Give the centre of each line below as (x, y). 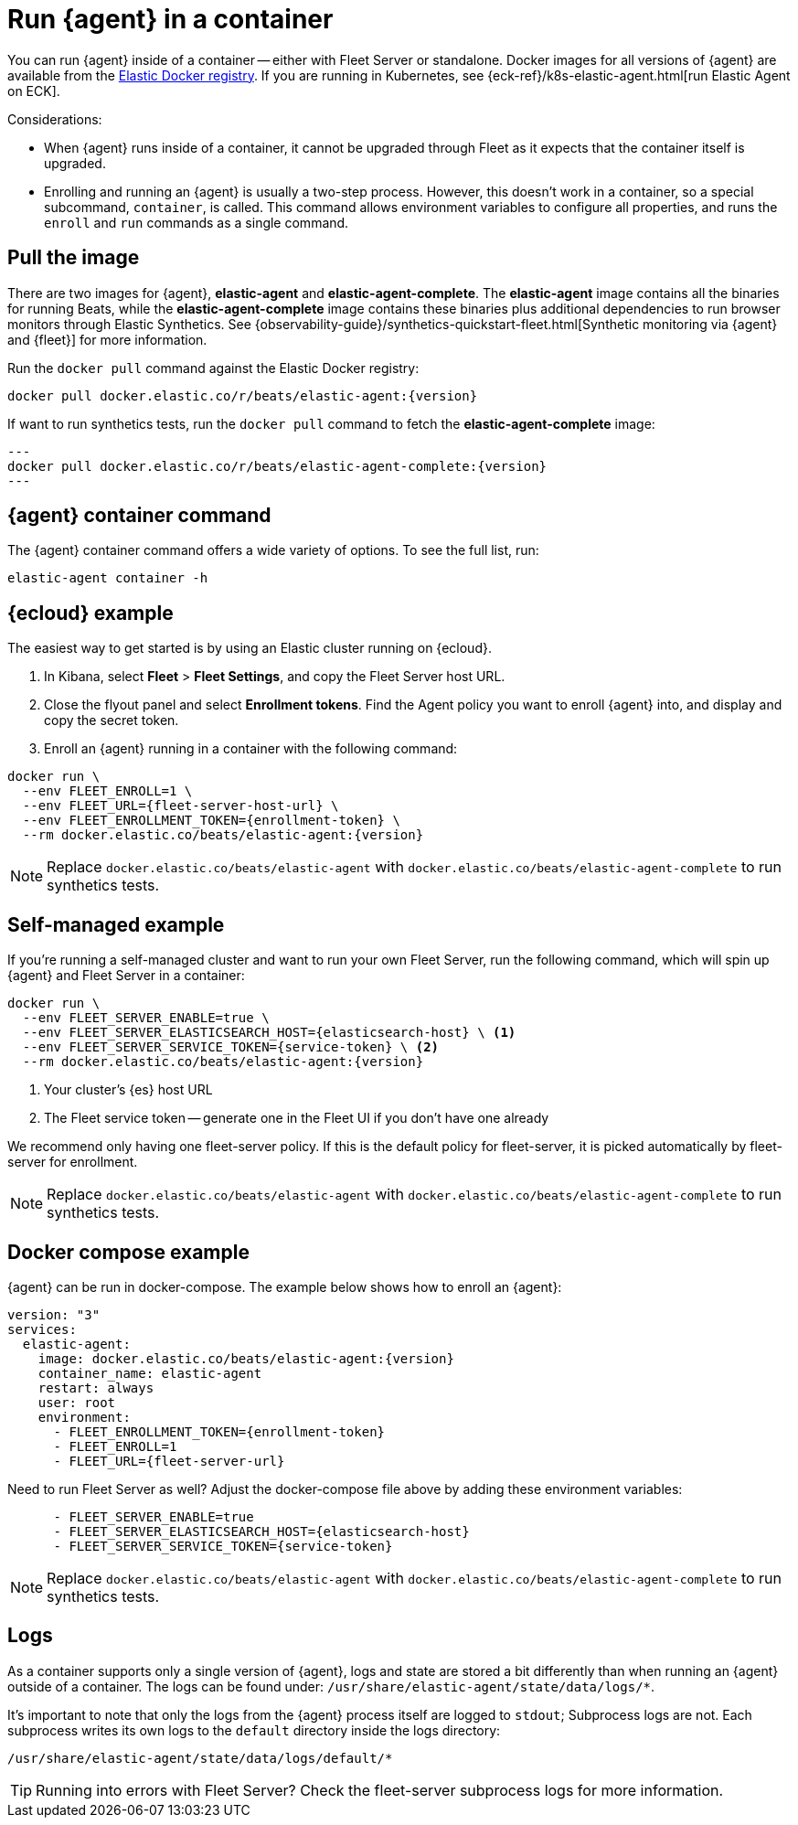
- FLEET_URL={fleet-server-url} (169, 1461)
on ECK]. (34, 91)
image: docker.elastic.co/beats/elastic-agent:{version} (246, 1358)
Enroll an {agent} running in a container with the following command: (251, 749)
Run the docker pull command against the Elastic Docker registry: (213, 368)
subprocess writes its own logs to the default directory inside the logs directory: (254, 1730)
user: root (77, 1402)
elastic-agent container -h (108, 578)
